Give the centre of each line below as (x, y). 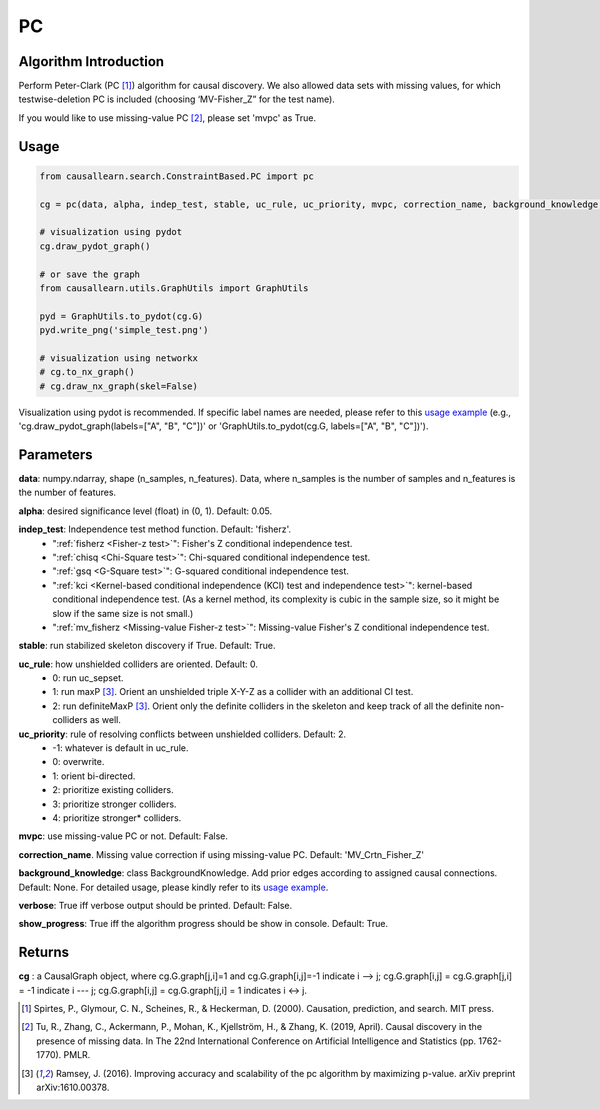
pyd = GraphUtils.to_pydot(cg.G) (121, 316)
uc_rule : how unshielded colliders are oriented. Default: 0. (138, 664)
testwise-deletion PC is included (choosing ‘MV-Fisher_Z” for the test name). (176, 99)
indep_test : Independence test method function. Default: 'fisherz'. (155, 529)
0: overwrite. (78, 762)
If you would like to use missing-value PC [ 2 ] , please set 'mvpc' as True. (167, 117)
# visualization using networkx (119, 358)
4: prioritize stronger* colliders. (117, 817)
